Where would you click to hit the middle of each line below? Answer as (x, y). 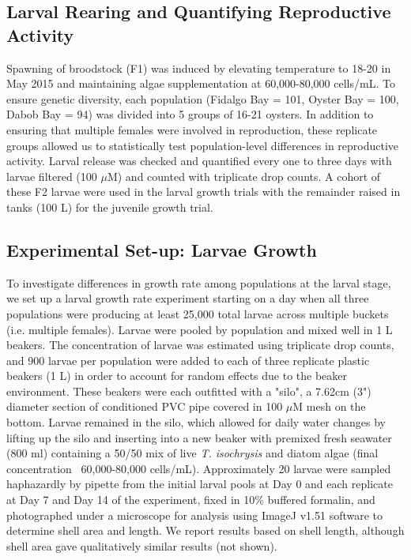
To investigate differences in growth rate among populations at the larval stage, (199, 282)
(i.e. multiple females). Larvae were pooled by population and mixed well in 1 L (200, 329)
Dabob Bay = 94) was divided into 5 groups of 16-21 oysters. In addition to (190, 114)
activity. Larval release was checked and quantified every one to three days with (199, 161)
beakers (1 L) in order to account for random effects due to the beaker (177, 376)
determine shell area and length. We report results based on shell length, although (205, 530)
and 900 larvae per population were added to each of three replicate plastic (188, 360)
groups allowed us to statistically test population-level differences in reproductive (203, 145)
